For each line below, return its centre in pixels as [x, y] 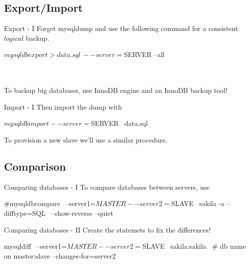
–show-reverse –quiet [82, 213]
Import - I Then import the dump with [63, 106]
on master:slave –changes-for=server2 [60, 255]
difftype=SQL [25, 213]
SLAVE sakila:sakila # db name [194, 246]
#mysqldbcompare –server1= [50, 203]
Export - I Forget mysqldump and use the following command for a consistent [121, 28]
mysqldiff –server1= [35, 246]
